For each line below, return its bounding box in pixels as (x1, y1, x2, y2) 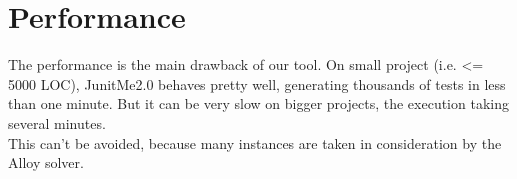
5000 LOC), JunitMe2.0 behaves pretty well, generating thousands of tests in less (8, 73, 506, 94)
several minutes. (8, 112, 106, 133)
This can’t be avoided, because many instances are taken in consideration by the (8, 132, 502, 153)
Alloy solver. (8, 152, 84, 173)
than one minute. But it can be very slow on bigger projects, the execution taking (8, 93, 509, 114)
